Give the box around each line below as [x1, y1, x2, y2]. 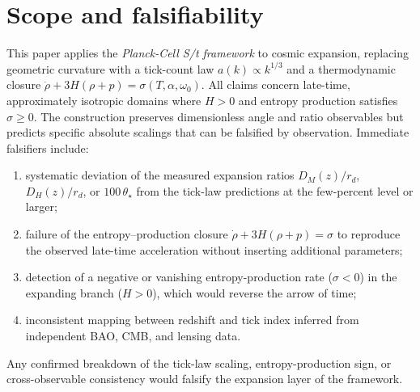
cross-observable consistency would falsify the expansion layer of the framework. [6, 370, 403, 387]
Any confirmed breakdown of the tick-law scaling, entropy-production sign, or [6, 354, 392, 371]
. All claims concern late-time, [201, 76, 350, 93]
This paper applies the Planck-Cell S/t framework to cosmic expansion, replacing [6, 44, 409, 61]
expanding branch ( [25, 284, 122, 301]
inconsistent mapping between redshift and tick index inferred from [25, 311, 359, 328]
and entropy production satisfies [238, 91, 398, 108]
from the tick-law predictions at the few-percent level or [136, 182, 414, 199]
